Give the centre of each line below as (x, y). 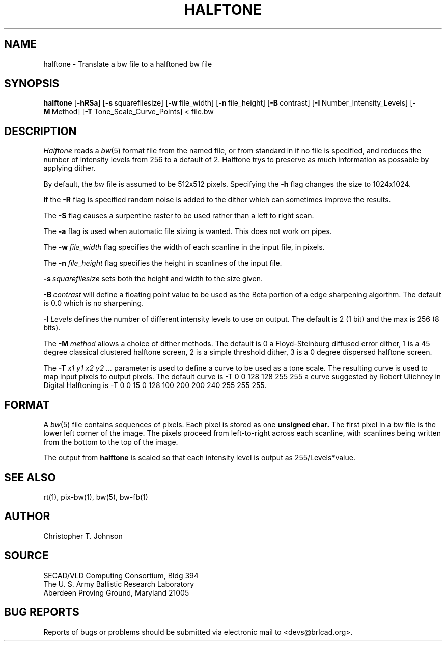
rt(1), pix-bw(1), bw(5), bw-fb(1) (96, 497)
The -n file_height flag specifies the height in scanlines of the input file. (163, 263)
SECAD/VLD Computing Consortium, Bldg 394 (121, 575)
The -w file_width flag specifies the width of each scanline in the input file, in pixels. (184, 247)
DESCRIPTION (40, 131)
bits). (52, 328)
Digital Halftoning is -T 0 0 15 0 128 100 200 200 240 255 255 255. (155, 385)
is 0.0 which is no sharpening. (93, 303)
